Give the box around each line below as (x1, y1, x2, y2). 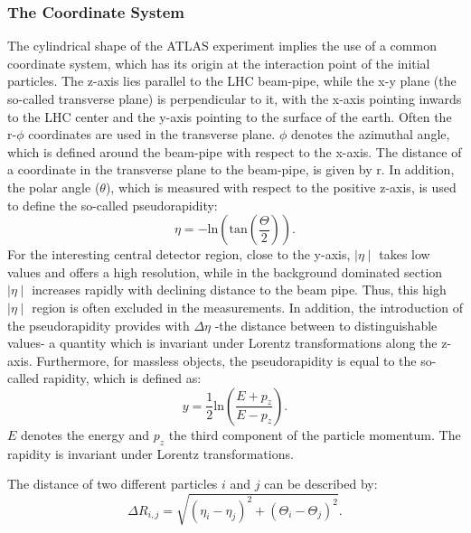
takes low (379, 245, 430, 264)
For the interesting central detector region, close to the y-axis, (7, 245, 351, 264)
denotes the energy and (21, 425, 150, 444)
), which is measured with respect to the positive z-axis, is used (105, 177, 457, 196)
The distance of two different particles (7, 474, 218, 493)
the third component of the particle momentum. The (168, 425, 461, 444)
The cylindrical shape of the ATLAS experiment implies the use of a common (7, 36, 437, 55)
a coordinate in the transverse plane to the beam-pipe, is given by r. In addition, (7, 160, 455, 179)
